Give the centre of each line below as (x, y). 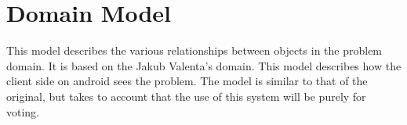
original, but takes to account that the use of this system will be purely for (186, 96)
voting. (23, 111)
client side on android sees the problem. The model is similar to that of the (187, 81)
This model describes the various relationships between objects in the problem (194, 50)
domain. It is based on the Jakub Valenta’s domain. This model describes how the (204, 65)
